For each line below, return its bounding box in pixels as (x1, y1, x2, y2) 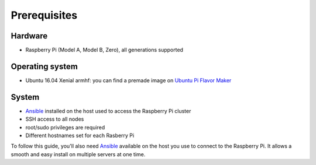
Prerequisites (11, 9, 78, 22)
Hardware (11, 31, 48, 41)
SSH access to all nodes (25, 115, 84, 122)
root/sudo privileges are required (25, 124, 105, 131)
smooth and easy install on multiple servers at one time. (11, 150, 146, 157)
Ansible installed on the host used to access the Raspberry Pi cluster (25, 107, 191, 114)
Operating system (11, 61, 78, 71)
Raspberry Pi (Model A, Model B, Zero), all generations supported (25, 47, 184, 54)
